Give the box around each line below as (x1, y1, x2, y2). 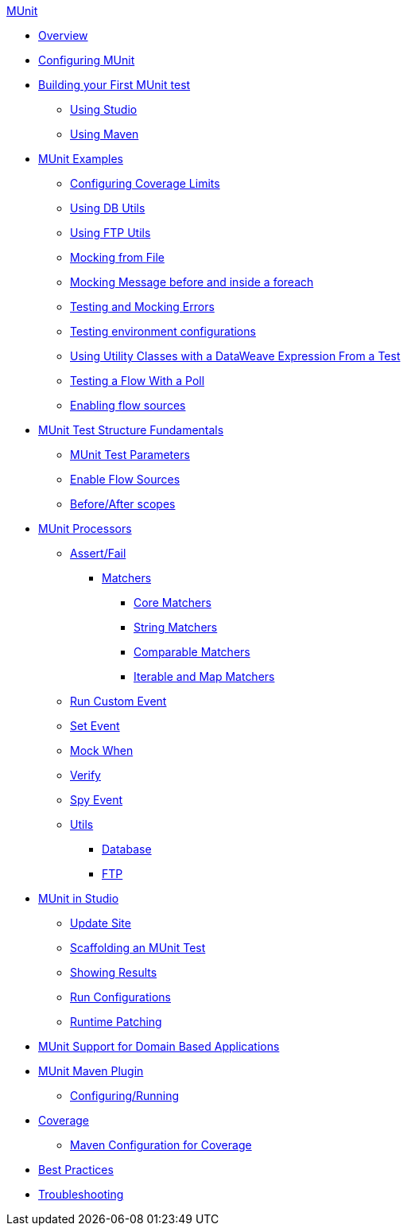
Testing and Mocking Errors (70, 300, 215, 313)
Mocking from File (70, 251, 165, 264)
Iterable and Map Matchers (134, 670, 275, 683)
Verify (70, 768, 101, 782)
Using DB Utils (70, 201, 145, 215)
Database (102, 842, 152, 856)
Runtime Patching (70, 1015, 162, 1028)
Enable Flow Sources (70, 472, 180, 486)
